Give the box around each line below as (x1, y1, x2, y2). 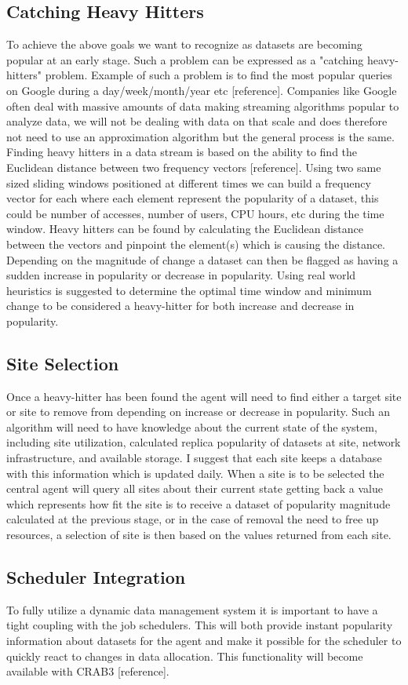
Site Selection (6, 351, 119, 375)
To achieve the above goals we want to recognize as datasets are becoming (6, 36, 362, 53)
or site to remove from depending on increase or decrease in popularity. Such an (6, 403, 390, 420)
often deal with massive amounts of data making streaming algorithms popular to (6, 97, 399, 114)
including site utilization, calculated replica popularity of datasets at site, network (6, 434, 401, 450)
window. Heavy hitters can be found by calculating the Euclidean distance (6, 220, 364, 237)
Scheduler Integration (6, 565, 186, 589)
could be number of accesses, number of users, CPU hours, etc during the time (6, 205, 384, 221)
